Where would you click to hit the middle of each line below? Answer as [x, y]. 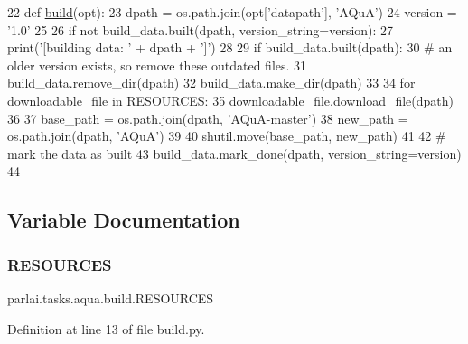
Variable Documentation [124, 220]
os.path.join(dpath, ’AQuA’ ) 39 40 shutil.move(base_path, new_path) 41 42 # [227, 136]
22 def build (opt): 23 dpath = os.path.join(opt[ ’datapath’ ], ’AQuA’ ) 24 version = [232, 12]
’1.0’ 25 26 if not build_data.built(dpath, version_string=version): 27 [201, 29]
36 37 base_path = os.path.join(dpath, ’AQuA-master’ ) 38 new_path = [208, 118]
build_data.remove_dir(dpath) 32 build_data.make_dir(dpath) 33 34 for [211, 83]
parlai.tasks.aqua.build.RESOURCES [111, 298]
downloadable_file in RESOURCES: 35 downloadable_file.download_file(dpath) [231, 100]
